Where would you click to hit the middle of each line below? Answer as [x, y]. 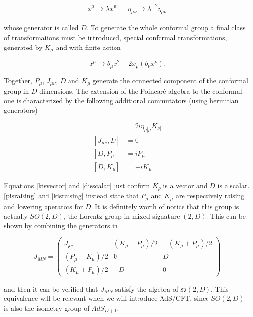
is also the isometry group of [47, 307]
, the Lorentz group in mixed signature [122, 216]
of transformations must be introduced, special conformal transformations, [115, 37]
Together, [18, 80]
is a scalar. [233, 185]
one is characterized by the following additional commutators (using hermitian [121, 100]
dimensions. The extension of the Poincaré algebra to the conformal [141, 90]
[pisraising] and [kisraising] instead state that [71, 196]
